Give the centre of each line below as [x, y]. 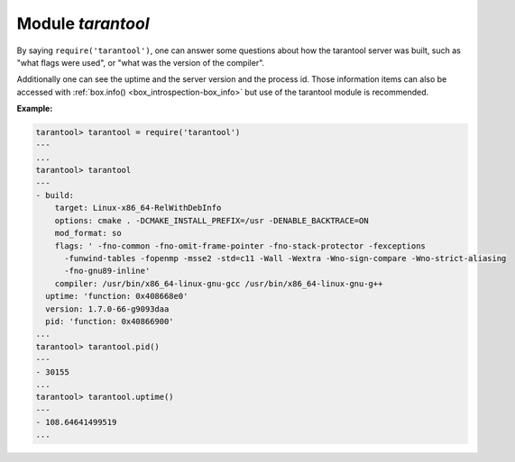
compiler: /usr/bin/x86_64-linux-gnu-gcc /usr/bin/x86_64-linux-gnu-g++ [219, 283]
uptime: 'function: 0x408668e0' [117, 296]
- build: [55, 195]
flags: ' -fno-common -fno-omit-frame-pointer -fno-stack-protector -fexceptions [240, 246]
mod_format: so [88, 233]
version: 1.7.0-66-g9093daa [107, 309]
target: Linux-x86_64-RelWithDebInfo [138, 208]
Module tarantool [83, 23]
